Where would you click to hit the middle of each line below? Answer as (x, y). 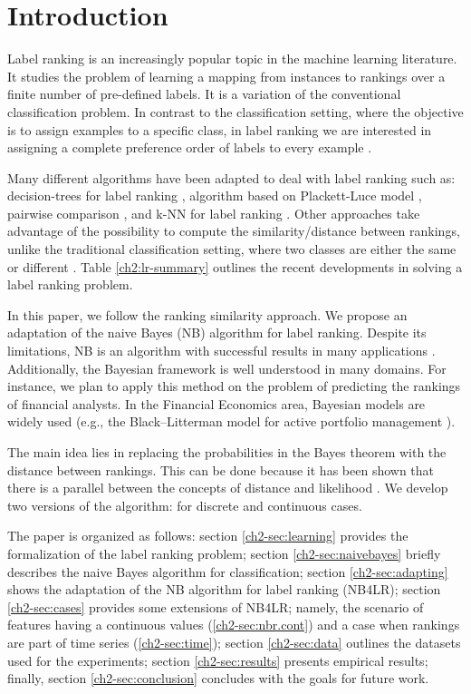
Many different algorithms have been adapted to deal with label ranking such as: (231, 177)
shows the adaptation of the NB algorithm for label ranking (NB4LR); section (224, 589)
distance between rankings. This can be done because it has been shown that (221, 469)
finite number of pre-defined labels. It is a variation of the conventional (204, 94)
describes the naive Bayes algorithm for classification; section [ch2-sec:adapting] (228, 571)
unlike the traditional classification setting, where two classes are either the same (232, 249)
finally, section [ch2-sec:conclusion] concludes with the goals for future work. (218, 678)
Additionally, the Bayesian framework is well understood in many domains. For (227, 368)
